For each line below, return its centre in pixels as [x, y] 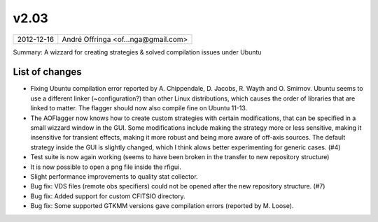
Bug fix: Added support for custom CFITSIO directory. [108, 196]
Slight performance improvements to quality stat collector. [114, 176]
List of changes [47, 72]
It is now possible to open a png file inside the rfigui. [106, 167]
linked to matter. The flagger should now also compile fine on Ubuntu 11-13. [139, 108]
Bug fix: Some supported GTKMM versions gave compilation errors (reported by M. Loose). [162, 206]
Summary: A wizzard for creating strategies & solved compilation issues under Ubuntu [137, 52]
